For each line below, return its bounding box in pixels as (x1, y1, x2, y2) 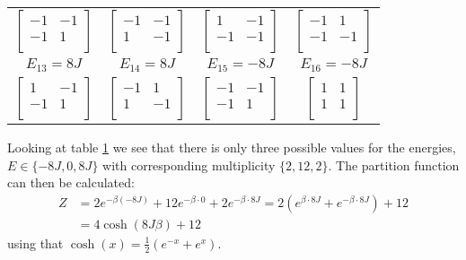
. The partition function (328, 155, 460, 174)
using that (7, 233, 64, 252)
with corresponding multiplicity (102, 155, 276, 174)
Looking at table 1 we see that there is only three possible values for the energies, (7, 137, 456, 156)
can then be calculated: (7, 173, 135, 192)
